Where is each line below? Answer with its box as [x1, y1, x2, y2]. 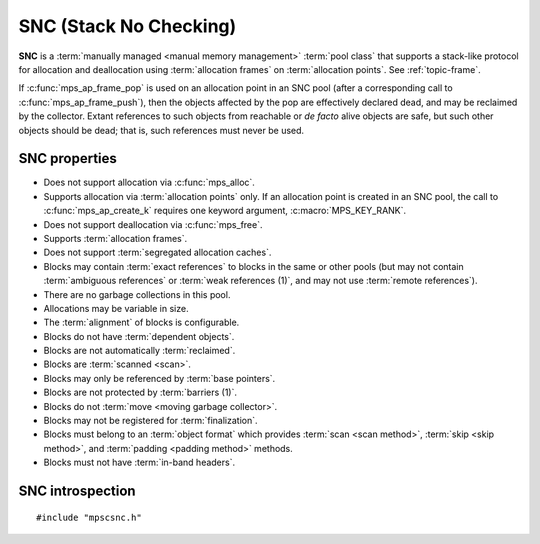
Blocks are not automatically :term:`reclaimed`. [43, 345, 236, 357]
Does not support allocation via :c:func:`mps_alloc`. [43, 176, 255, 189]
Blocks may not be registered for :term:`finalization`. [43, 415, 259, 427]
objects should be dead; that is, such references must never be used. [18, 124, 305, 136]
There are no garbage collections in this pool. [43, 288, 231, 300]
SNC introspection [18, 483, 136, 500]
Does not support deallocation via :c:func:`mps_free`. [43, 218, 263, 230]
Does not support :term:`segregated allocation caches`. [43, 246, 272, 259]
